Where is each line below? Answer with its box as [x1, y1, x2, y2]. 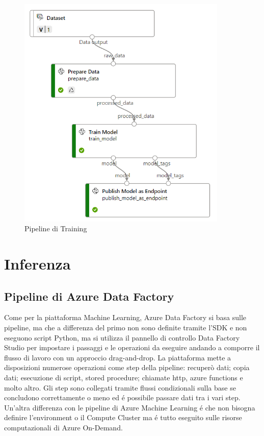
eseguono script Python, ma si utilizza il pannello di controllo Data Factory [4, 332, 240, 343]
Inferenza [4, 253, 71, 274]
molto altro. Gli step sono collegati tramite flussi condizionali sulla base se [4, 382, 236, 393]
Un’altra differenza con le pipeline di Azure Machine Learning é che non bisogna [4, 402, 255, 413]
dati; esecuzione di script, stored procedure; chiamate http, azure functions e [4, 372, 243, 382]
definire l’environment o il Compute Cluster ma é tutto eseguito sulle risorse [4, 412, 242, 423]
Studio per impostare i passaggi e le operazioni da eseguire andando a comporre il [4, 342, 260, 353]
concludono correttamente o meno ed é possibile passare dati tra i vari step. [4, 392, 241, 403]
